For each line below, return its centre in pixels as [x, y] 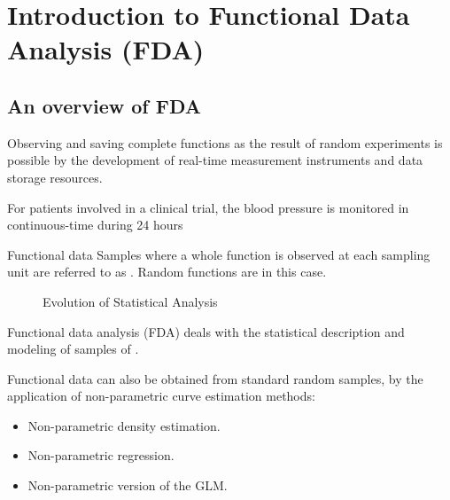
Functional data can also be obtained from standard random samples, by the [215, 378]
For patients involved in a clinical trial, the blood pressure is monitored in [208, 207]
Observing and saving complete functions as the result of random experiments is [225, 142]
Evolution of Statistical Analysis [130, 301]
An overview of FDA [105, 105]
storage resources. [55, 177]
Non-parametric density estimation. [124, 425]
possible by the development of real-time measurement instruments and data [215, 160]
